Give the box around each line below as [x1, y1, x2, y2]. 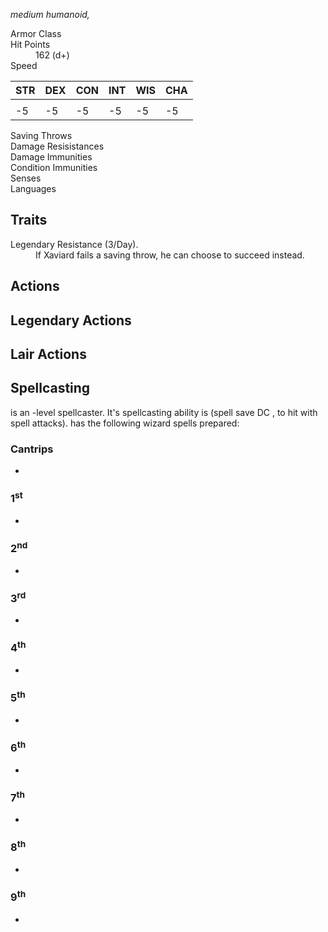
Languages [10, 183, 57, 194]
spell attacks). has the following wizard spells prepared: [10, 417, 240, 429]
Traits [10, 212, 48, 229]
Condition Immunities [10, 162, 98, 173]
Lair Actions [10, 345, 87, 363]
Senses [10, 172, 42, 184]
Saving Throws [10, 130, 73, 141]
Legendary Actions [10, 312, 132, 329]
